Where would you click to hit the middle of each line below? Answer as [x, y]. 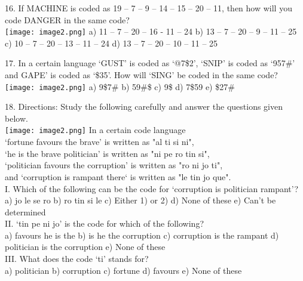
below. [16, 118]
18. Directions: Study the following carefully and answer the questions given [144, 106]
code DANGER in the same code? [67, 19]
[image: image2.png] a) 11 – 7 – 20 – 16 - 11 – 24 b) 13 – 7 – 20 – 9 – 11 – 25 [151, 31]
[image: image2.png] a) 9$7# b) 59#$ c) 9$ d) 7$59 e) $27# [120, 86]
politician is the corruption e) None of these [85, 247]
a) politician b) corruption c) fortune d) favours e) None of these [123, 270]
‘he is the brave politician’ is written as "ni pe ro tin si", [107, 153]
